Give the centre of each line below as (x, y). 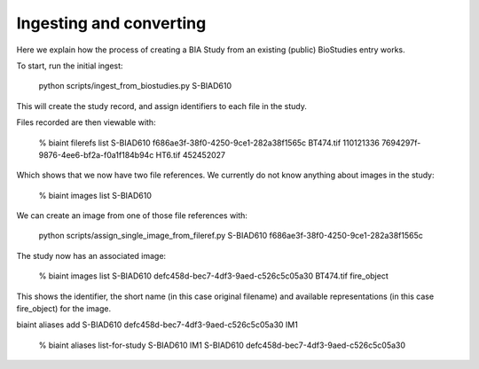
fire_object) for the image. (63, 309)
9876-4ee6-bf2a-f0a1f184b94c (96, 154)
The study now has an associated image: (91, 255)
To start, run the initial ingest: (70, 66)
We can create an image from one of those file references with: (132, 216)
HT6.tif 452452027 (191, 154)
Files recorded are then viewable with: (86, 122)
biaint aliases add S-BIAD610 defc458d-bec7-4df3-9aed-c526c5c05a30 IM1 (157, 325)
